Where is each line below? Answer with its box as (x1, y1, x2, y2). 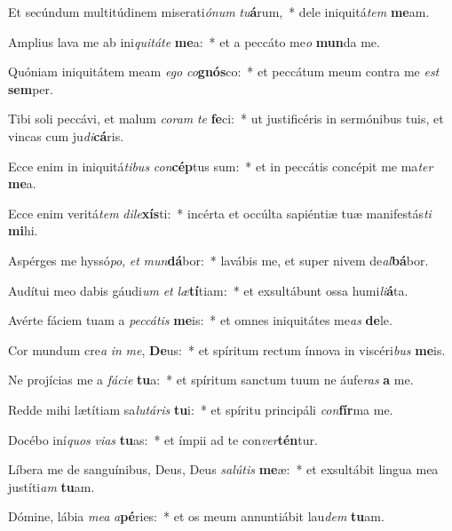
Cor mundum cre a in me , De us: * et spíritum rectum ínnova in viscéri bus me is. (8, 340, 446, 359)
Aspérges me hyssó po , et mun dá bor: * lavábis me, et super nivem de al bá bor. (8, 250, 429, 269)
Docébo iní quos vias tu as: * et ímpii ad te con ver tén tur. (8, 430, 318, 448)
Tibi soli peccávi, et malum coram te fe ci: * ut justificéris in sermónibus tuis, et (8, 109, 444, 128)
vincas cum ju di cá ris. (8, 126, 124, 145)
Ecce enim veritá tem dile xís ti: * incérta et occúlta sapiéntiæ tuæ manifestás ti (8, 203, 432, 222)
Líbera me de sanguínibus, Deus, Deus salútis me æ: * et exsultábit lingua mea (8, 460, 439, 479)
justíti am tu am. (8, 477, 95, 495)
